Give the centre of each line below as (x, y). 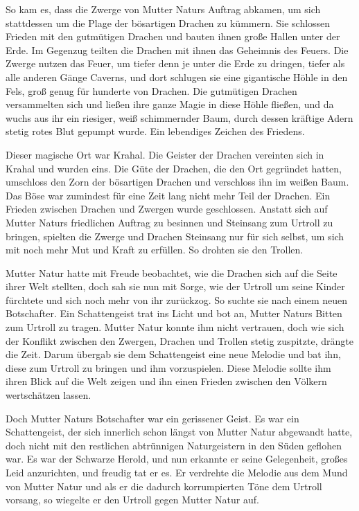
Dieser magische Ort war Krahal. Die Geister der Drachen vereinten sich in (165, 154)
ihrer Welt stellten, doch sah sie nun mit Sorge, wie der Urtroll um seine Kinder (175, 286)
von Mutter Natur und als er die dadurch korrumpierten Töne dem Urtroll (164, 486)
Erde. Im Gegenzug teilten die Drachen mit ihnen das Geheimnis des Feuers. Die (177, 50)
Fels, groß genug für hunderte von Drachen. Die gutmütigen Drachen (151, 90)
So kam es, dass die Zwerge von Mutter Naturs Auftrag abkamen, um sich (163, 9)
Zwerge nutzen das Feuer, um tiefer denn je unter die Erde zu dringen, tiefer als (175, 63)
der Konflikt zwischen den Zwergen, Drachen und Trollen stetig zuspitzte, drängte (179, 340)
